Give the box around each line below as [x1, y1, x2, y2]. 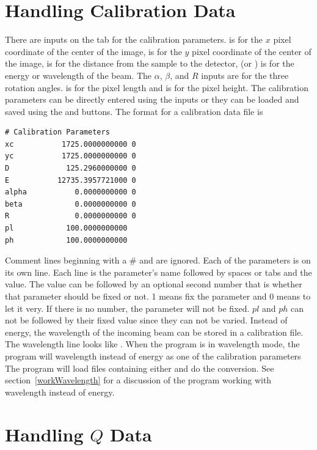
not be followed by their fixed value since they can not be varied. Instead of [5, 314, 288, 326]
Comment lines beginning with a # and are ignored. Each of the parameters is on [5, 254, 311, 267]
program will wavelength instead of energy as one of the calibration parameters [5, 349, 301, 362]
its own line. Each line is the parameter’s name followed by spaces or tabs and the [5, 265, 312, 278]
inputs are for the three [201, 68, 289, 81]
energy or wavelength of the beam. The [5, 68, 152, 81]
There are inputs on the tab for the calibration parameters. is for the [5, 33, 263, 46]
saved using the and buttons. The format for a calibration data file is [5, 105, 263, 117]
